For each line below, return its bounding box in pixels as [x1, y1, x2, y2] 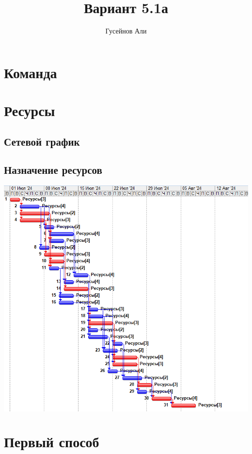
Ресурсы [4, 101, 55, 120]
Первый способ [4, 432, 99, 452]
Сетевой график [4, 134, 80, 149]
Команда [4, 62, 57, 82]
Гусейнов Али [105, 26, 147, 36]
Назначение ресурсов [4, 162, 102, 177]
